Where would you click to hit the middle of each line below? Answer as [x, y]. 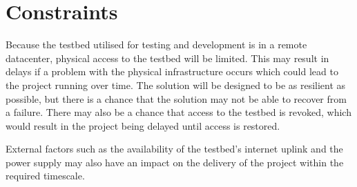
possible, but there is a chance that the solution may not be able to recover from [176, 98]
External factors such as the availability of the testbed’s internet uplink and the [174, 149]
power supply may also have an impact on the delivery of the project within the [175, 162]
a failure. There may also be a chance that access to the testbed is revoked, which [178, 112]
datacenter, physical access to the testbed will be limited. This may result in [167, 58]
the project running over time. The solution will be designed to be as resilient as [176, 85]
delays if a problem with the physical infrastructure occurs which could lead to [172, 71]
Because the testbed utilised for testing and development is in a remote [156, 45]
